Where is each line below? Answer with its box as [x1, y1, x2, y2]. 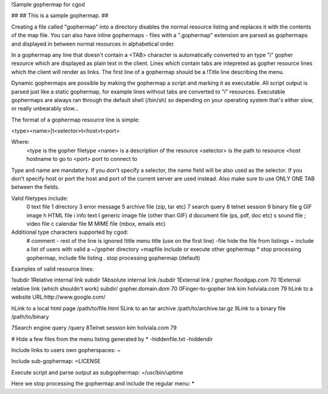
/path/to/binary [11, 313, 49, 320]
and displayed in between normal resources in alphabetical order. [11, 40, 176, 47]
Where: [11, 138, 30, 146]
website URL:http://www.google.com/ [11, 293, 106, 301]
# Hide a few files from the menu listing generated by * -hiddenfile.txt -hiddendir [11, 335, 213, 342]
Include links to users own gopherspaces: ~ [11, 347, 121, 354]
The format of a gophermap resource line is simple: [11, 116, 140, 123]
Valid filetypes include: [11, 194, 69, 202]
